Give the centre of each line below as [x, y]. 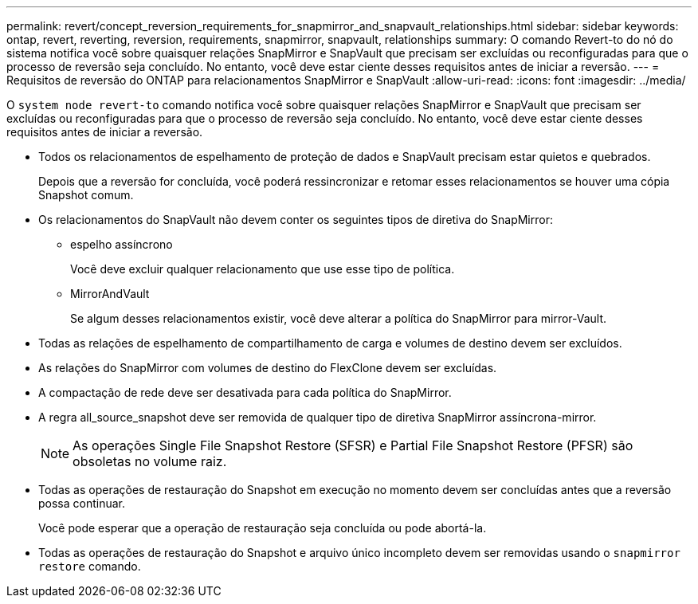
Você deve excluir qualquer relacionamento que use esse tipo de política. [263, 269]
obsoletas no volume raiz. [150, 461]
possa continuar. [82, 503]
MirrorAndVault [110, 294]
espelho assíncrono [122, 244]
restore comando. [90, 566]
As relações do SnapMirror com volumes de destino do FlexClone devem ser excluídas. [268, 368]
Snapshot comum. [86, 195]
